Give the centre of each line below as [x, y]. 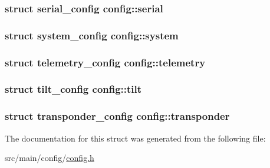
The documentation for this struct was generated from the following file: [135, 138]
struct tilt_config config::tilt [73, 89]
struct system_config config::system [92, 35]
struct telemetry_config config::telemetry [105, 62]
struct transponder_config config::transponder [117, 116]
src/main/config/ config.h [50, 158]
